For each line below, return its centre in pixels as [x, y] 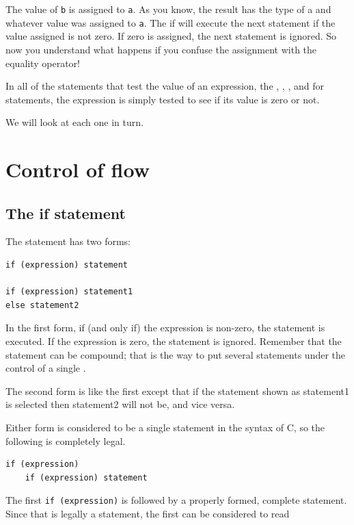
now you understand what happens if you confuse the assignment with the [161, 49]
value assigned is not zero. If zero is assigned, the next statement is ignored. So [171, 36]
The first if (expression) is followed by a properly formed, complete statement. [176, 500]
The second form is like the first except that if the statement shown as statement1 [177, 390]
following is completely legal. [66, 440]
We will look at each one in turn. [74, 122]
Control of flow [78, 169]
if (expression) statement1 [69, 292]
